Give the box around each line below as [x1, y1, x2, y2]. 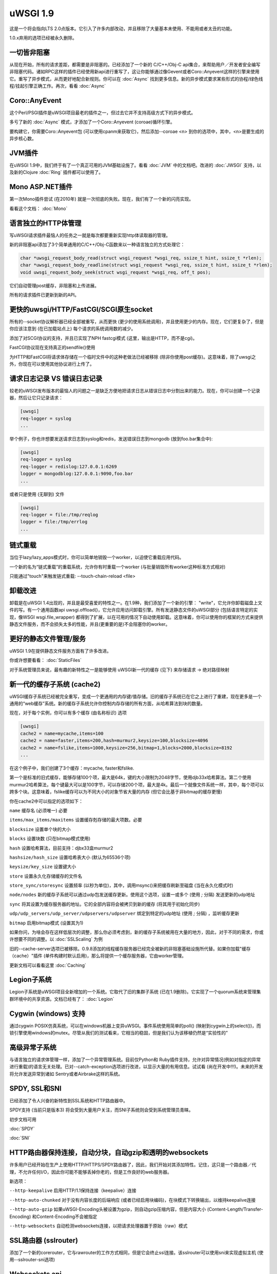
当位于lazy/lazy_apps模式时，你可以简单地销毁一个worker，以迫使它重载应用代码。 [9, 554, 184, 561]
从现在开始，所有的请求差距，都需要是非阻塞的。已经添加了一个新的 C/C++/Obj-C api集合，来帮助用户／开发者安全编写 [9, 61, 261, 67]
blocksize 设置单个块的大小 [9, 826, 71, 832]
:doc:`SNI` [9, 1135, 31, 1141]
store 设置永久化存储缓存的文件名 [9, 873, 82, 879]
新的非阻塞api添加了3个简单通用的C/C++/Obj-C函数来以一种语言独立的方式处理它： [9, 241, 185, 247]
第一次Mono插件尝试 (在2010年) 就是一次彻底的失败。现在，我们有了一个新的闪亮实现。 [9, 196, 193, 202]
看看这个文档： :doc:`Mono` [9, 205, 68, 211]
